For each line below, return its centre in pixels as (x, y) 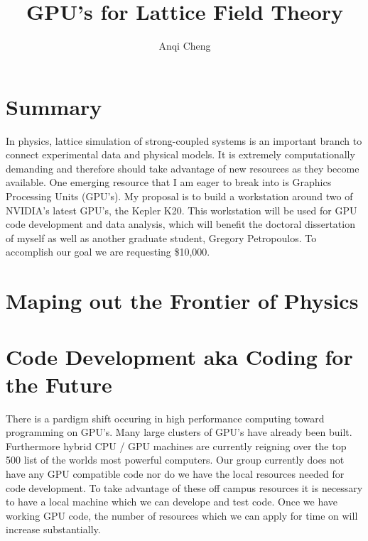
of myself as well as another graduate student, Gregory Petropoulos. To (161, 237)
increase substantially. (53, 529)
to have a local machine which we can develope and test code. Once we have (172, 502)
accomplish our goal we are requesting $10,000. (108, 252)
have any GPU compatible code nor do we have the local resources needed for (175, 474)
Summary (54, 106)
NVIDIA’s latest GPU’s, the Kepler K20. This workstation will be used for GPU (182, 210)
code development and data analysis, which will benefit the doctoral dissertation (180, 224)
